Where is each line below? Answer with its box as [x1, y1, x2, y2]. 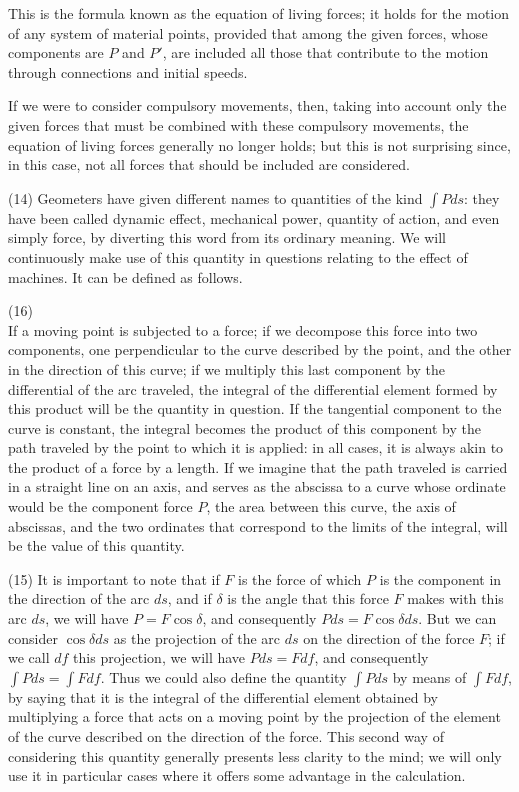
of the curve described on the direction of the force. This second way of [8, 726, 444, 746]
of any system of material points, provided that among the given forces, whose [8, 22, 488, 43]
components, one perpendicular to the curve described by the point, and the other [8, 339, 512, 360]
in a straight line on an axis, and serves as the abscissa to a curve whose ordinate [8, 476, 506, 497]
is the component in [379, 568, 502, 589]
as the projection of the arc [113, 627, 280, 648]
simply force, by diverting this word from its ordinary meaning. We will [8, 227, 447, 248]
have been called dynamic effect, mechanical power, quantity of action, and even [8, 207, 500, 228]
